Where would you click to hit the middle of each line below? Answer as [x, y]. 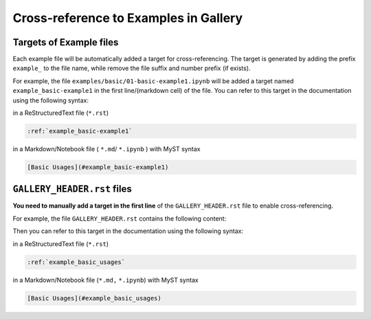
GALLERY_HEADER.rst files [72, 189]
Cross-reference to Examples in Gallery [128, 18]
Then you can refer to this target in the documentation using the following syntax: [128, 231]
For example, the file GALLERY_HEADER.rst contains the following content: [120, 218]
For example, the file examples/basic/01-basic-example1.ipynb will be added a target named [153, 81]
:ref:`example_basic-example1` [80, 131]
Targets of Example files [66, 42]
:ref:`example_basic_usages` [76, 262]
